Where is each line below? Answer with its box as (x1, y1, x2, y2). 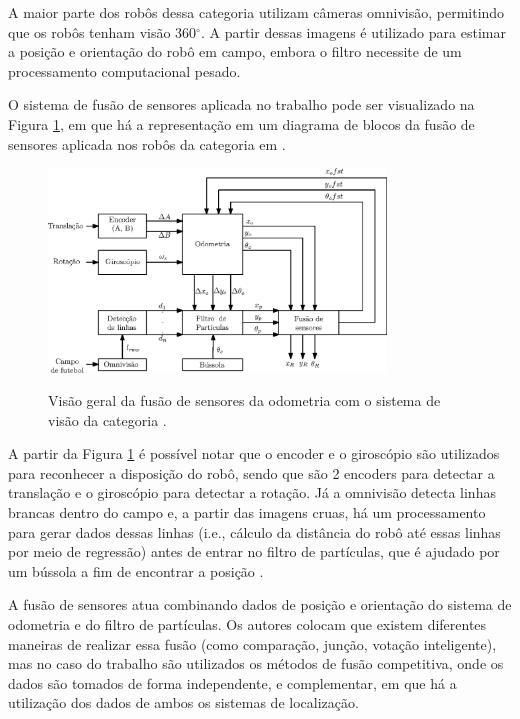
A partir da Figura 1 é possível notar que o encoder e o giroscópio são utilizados (8, 443, 500, 464)
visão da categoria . (48, 409, 167, 430)
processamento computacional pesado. (8, 60, 241, 81)
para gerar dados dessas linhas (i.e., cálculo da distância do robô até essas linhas (8, 521, 501, 542)
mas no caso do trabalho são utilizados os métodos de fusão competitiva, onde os (8, 653, 504, 674)
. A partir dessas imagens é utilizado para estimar (200, 21, 506, 42)
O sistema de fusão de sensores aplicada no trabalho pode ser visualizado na (8, 94, 475, 115)
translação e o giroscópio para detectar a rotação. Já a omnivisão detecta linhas (8, 482, 496, 503)
